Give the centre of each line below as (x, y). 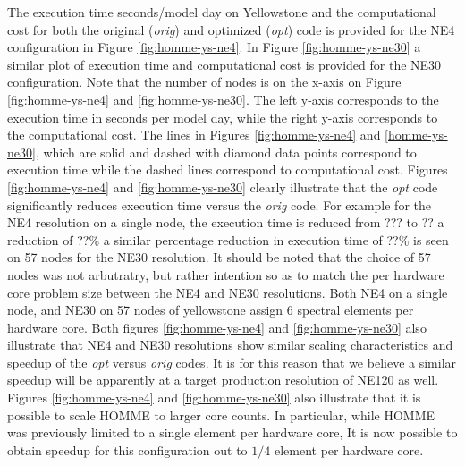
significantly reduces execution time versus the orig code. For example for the (220, 204)
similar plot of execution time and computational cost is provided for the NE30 (224, 64)
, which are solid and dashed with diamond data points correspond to (226, 152)
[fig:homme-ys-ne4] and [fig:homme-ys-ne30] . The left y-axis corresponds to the (223, 99)
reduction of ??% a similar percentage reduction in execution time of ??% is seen (228, 239)
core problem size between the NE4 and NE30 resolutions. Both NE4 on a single (228, 292)
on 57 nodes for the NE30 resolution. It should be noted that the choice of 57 (219, 257)
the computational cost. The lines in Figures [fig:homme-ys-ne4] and (194, 135)
